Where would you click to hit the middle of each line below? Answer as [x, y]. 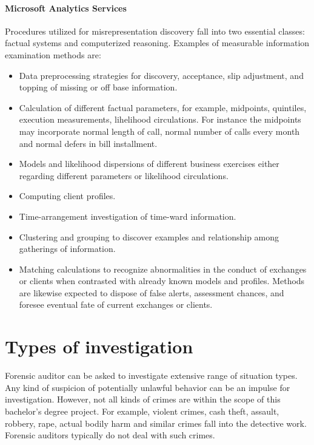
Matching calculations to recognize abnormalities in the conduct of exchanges [163, 269]
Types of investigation [99, 346]
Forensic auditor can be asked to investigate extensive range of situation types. [151, 375]
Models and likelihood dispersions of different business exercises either [149, 164]
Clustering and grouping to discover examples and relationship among [149, 236]
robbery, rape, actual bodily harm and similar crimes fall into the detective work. [156, 423]
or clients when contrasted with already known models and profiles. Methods [162, 281]
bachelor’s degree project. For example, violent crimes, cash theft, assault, [142, 411]
